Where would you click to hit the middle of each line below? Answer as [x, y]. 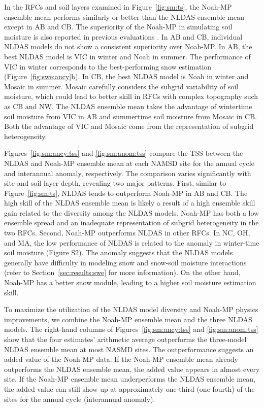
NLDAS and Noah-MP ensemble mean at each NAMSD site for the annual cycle [129, 163]
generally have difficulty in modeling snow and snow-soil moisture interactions [125, 262]
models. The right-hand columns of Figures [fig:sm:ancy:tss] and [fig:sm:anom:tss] [131, 329]
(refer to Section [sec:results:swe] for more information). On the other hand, [122, 272]
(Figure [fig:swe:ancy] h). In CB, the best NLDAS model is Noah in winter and [126, 76]
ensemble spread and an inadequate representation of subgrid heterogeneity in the [131, 223]
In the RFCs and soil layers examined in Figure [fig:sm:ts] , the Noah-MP [118, 7]
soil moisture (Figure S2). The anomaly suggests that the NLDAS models [119, 252]
